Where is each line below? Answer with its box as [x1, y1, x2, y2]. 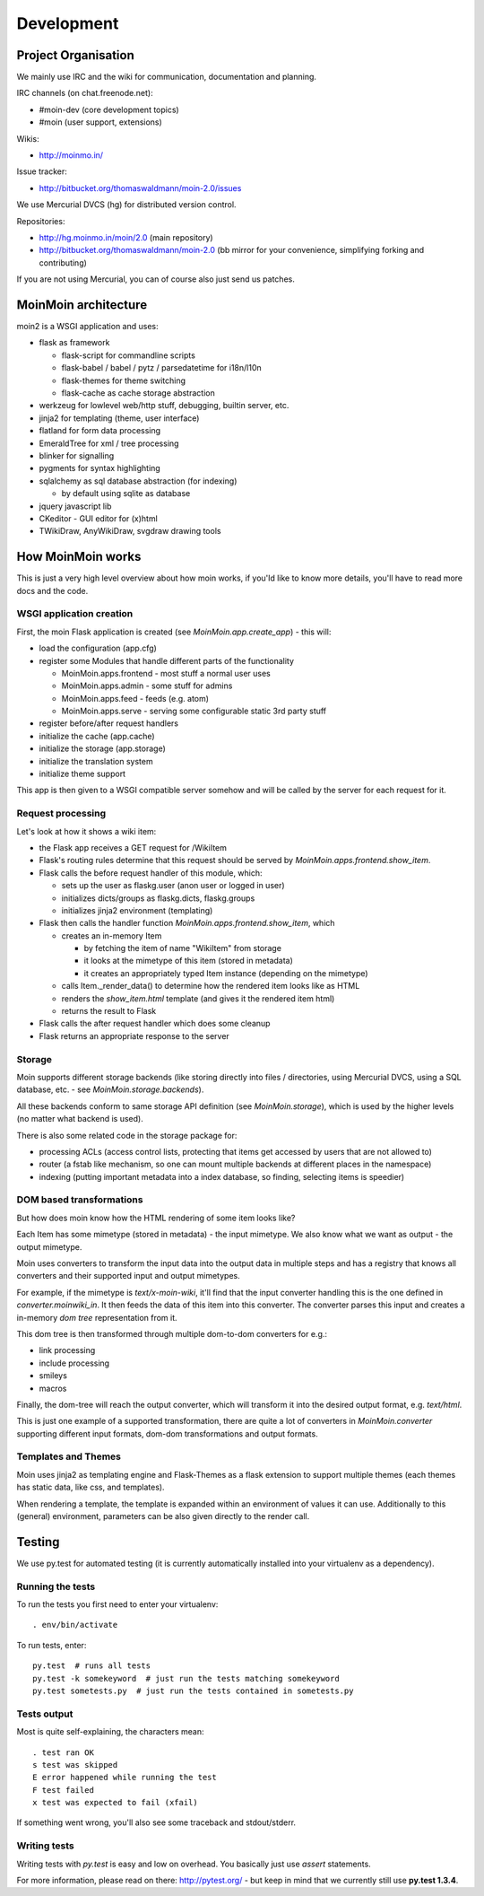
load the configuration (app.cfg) [39, 642, 157, 654]
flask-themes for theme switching [61, 375, 186, 386]
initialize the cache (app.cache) [39, 730, 156, 741]
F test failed [32, 1785, 94, 1795]
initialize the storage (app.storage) [39, 743, 166, 754]
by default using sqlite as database [61, 488, 191, 499]
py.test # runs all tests [32, 1661, 151, 1671]
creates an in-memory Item [61, 930, 162, 941]
